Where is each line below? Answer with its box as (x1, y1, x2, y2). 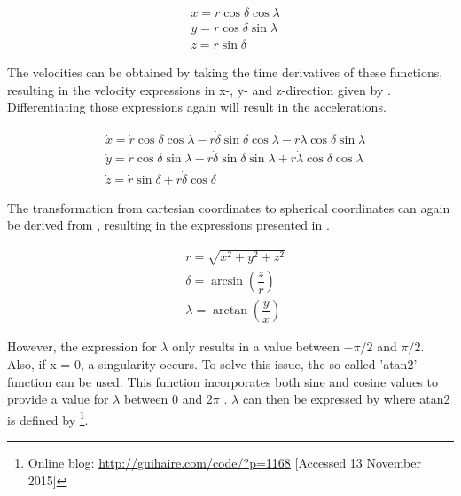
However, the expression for (7, 337, 157, 356)
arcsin (211, 275, 243, 288)
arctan (213, 304, 247, 318)
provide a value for (7, 390, 109, 408)
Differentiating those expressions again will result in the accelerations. (7, 98, 387, 116)
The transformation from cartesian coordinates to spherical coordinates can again (7, 198, 450, 217)
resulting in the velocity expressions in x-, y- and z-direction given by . (7, 80, 391, 98)
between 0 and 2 (123, 390, 213, 408)
